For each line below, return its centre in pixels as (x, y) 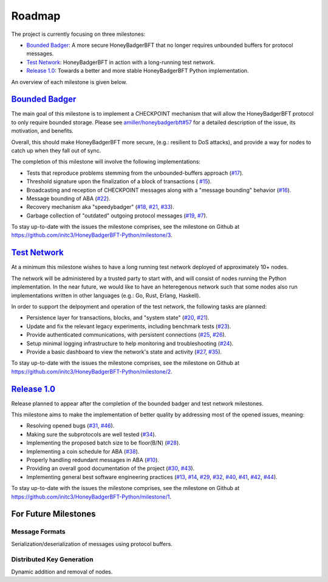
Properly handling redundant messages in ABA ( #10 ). (93, 460)
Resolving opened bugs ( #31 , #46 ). (70, 426)
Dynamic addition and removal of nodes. (62, 572)
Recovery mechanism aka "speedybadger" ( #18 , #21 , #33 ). (100, 207)
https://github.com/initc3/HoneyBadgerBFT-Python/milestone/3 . (92, 235)
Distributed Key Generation (52, 559)
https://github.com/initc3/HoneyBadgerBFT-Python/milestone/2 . (92, 371)
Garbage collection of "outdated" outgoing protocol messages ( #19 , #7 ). (117, 216)
